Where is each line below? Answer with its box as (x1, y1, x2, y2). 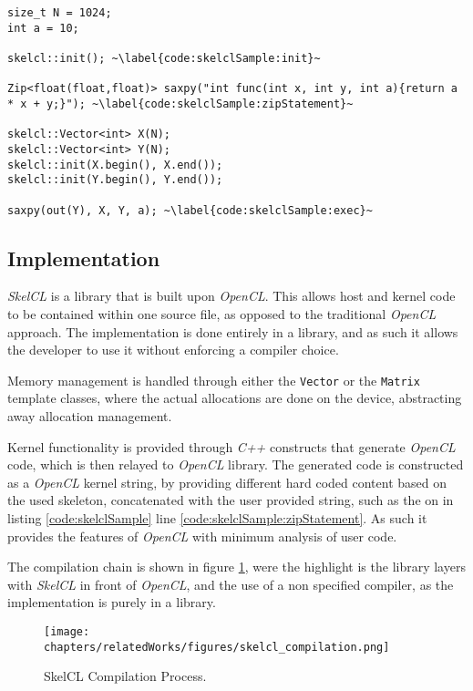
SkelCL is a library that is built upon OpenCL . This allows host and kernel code (7, 286, 456, 305)
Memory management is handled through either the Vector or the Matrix (7, 370, 420, 389)
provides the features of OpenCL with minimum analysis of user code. (7, 526, 397, 545)
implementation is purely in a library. (7, 593, 216, 612)
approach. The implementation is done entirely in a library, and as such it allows (7, 322, 458, 341)
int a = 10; (7, 21, 79, 35)
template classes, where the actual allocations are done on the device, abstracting (7, 388, 462, 407)
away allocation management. (7, 407, 172, 426)
